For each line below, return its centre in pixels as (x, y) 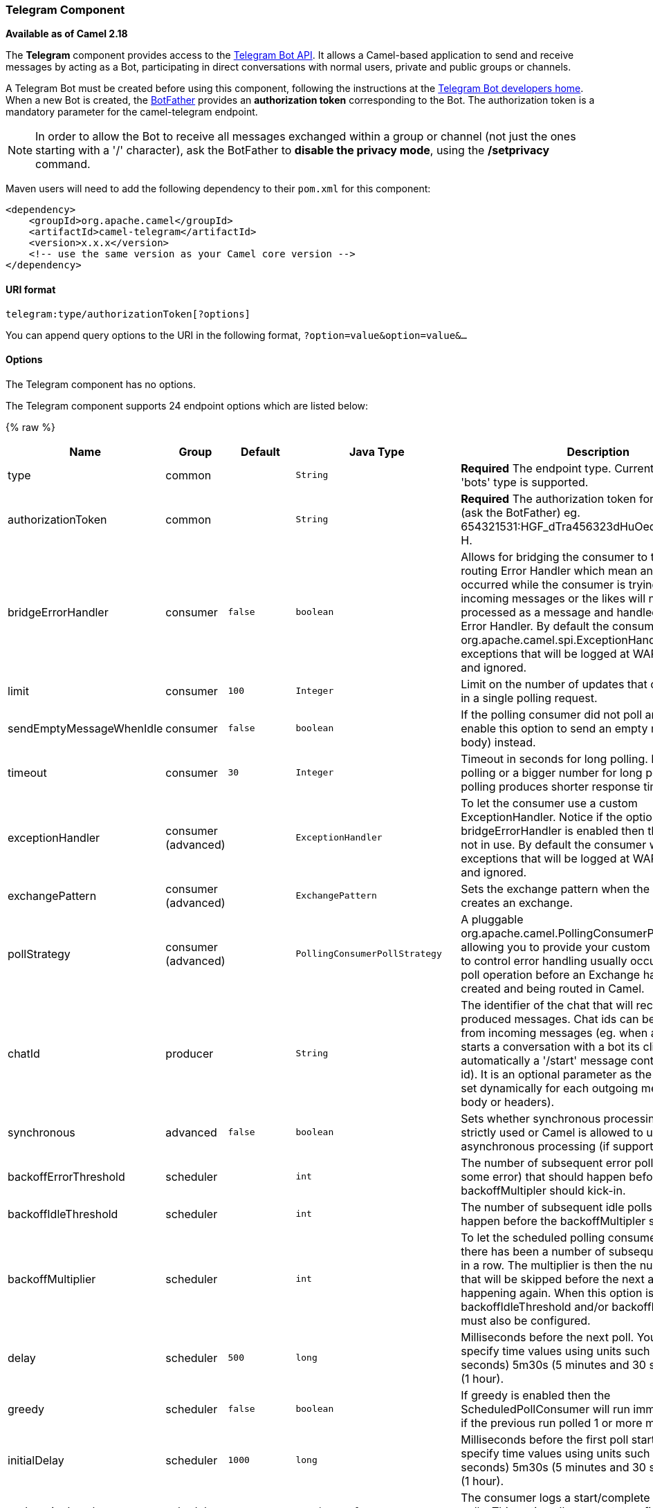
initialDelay (36, 1460)
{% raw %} (30, 427)
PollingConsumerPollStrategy (369, 954)
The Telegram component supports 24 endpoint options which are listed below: (187, 405)
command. (63, 164)
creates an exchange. (517, 902)
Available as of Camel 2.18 (67, 34)
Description (598, 451)
